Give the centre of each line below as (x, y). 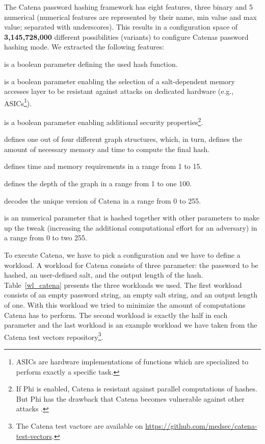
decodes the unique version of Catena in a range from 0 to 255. (103, 200)
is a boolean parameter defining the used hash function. (91, 64)
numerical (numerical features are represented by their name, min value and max (130, 17)
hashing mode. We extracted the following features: (84, 47)
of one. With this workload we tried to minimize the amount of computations (125, 304)
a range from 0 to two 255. (46, 238)
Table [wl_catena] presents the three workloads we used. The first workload (123, 285)
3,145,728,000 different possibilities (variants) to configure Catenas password (126, 36)
